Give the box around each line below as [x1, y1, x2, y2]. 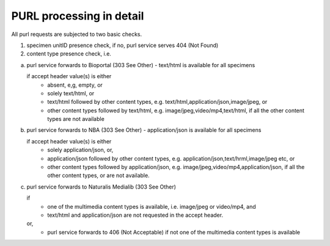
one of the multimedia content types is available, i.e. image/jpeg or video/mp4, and [47, 203, 256, 210]
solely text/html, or [47, 89, 95, 97]
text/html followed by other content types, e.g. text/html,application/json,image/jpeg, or [47, 98, 268, 106]
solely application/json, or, [47, 147, 114, 154]
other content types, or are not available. [47, 172, 150, 179]
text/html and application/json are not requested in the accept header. [47, 211, 223, 219]
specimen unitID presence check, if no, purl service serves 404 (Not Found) [26, 42, 219, 49]
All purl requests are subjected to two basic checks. [11, 31, 142, 38]
